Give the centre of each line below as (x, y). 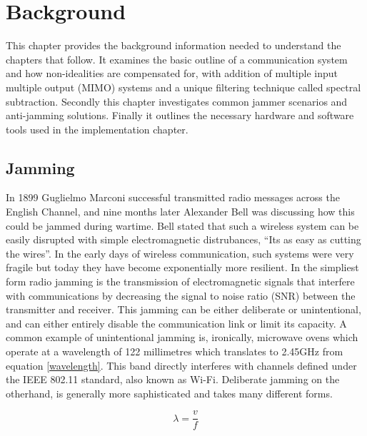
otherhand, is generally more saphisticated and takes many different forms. (169, 393)
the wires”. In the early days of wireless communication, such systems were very (180, 253)
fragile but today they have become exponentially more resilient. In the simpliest (182, 267)
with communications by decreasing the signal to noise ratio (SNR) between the (181, 295)
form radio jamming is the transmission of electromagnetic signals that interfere (180, 282)
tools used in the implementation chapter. (97, 129)
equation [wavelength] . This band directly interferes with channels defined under (181, 365)
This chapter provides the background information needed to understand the (174, 45)
